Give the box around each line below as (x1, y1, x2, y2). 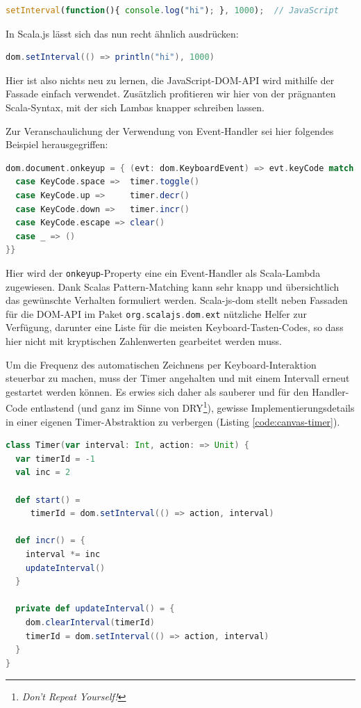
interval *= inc (25, 549, 101, 559)
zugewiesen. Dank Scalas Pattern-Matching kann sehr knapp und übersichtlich (6, 279, 339, 293)
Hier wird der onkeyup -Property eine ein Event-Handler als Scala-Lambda (6, 265, 321, 280)
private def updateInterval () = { (15, 604, 175, 614)
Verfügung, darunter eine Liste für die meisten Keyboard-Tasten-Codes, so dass (6, 320, 344, 335)
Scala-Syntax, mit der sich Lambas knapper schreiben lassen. (6, 99, 265, 114)
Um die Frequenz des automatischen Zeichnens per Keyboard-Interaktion (6, 357, 317, 371)
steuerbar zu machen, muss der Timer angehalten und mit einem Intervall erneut (6, 371, 350, 385)
